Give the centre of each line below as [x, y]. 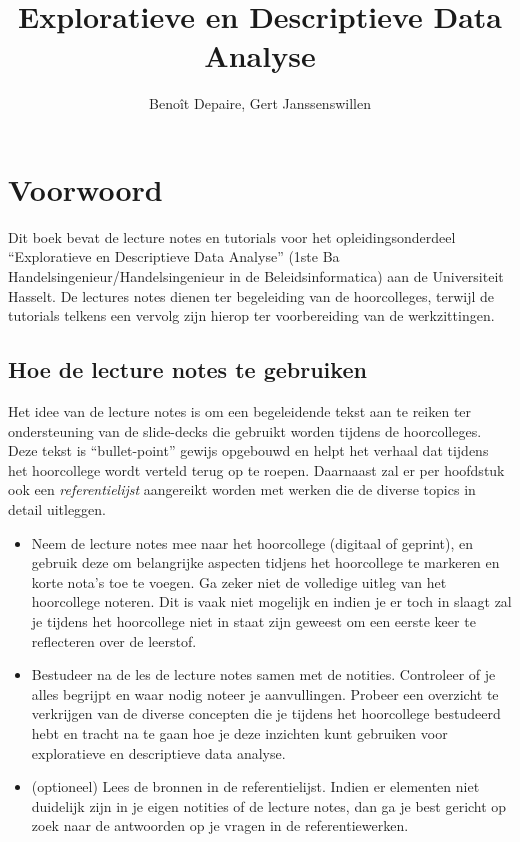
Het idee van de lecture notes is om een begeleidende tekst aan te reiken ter [240, 411]
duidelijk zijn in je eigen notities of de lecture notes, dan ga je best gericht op [269, 805]
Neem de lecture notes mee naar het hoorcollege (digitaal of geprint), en [252, 542]
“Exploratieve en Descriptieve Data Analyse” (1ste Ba [174, 256]
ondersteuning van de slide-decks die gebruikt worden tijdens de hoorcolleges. [245, 430]
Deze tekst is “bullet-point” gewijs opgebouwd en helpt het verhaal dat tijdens [248, 450]
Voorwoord [85, 188]
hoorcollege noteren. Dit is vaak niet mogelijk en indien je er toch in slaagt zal [271, 601]
